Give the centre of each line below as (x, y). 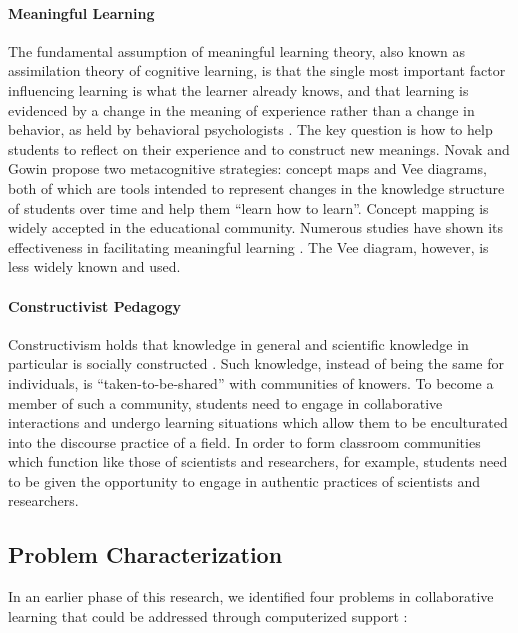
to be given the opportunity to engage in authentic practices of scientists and (244, 480)
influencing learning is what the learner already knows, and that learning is (238, 89)
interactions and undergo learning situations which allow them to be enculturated (258, 422)
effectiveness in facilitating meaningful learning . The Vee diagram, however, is (248, 246)
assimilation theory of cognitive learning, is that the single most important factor (257, 70)
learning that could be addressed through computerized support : (208, 615)
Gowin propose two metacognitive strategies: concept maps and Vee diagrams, (247, 168)
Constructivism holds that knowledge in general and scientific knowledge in (238, 343)
